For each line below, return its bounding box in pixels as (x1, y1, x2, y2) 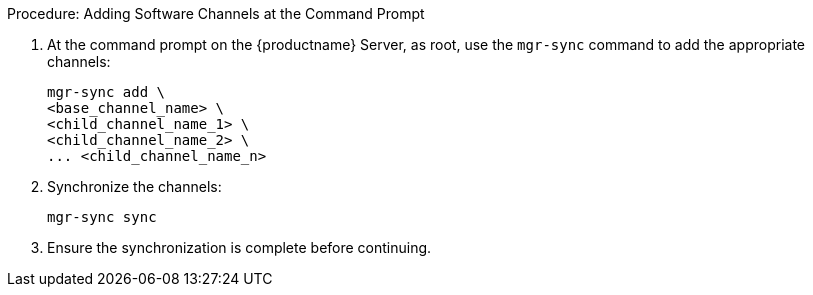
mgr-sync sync (47, 209, 157, 225)
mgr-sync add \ (47, 84, 166, 100)
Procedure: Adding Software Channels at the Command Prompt (7, 5, 425, 22)
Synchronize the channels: (47, 178, 222, 195)
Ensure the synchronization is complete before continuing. (47, 239, 432, 256)
